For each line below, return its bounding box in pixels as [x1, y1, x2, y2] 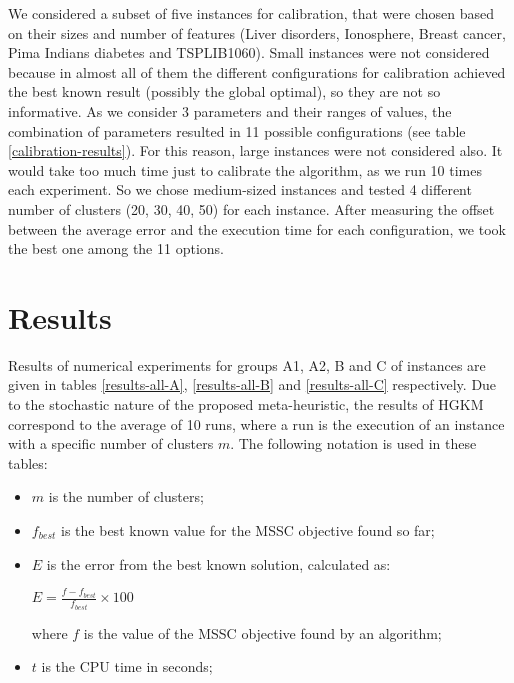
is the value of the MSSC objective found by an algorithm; [83, 622, 442, 643]
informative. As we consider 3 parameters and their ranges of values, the [8, 100, 452, 121]
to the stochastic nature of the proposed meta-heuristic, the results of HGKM [8, 394, 484, 415]
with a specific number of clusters [8, 433, 214, 454]
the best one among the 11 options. [8, 238, 224, 259]
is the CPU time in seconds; [41, 656, 213, 677]
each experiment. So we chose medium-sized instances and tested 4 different [8, 179, 472, 200]
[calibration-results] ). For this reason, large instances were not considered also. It [8, 140, 503, 161]
